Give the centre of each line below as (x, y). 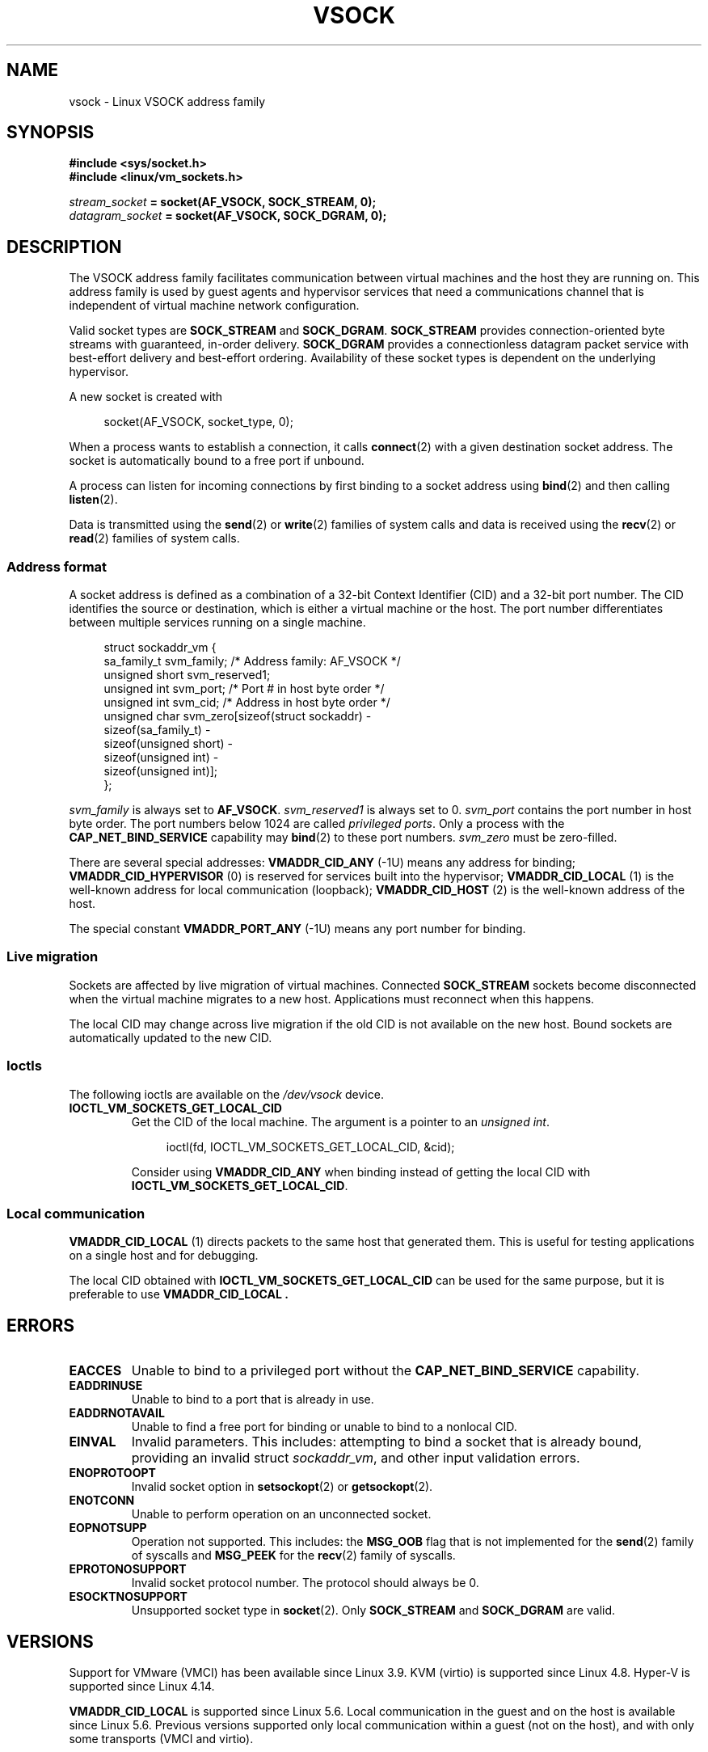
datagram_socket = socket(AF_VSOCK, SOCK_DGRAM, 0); (228, 216)
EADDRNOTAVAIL (117, 1413)
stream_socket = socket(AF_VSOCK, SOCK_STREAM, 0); (223, 202)
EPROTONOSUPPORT (128, 1569)
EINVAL (93, 1442)
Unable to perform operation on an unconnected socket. (281, 1514)
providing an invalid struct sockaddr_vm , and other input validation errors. (356, 1458)
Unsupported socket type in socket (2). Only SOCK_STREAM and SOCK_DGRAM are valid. (373, 1611)
